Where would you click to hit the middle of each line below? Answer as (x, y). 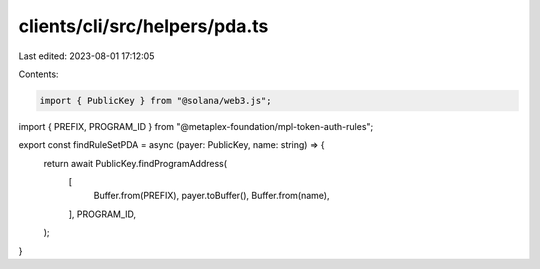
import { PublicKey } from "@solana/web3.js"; (155, 100)
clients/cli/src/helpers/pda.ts (143, 26)
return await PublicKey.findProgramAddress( (135, 163)
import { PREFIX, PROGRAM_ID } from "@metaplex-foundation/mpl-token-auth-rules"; (196, 126)
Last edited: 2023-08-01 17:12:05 (86, 56)
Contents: (38, 74)
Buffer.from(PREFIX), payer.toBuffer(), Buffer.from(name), (211, 196)
